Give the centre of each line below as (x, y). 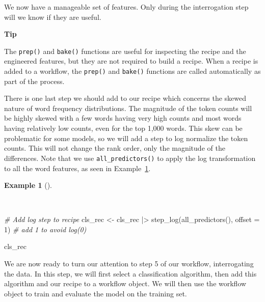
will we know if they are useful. (53, 17)
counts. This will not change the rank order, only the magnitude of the (115, 148)
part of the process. (34, 81)
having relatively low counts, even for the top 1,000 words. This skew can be (123, 128)
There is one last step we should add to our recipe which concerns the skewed (125, 98)
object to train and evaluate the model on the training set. (96, 293)
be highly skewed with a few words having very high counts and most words (123, 118)
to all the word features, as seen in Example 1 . (77, 168)
